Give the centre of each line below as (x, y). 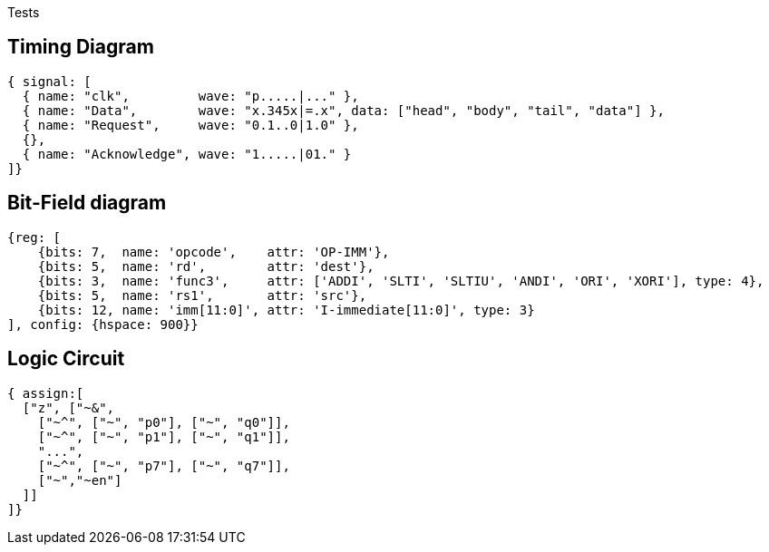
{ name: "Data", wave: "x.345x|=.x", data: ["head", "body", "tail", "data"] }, (343, 110)
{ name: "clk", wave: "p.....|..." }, (190, 96)
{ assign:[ (46, 393)
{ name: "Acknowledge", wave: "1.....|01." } (187, 154)
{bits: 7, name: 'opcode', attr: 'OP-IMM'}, (214, 252)
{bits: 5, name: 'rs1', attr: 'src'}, (202, 295)
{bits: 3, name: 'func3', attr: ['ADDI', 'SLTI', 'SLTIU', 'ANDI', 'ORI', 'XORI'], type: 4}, (401, 281)
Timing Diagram (81, 47)
